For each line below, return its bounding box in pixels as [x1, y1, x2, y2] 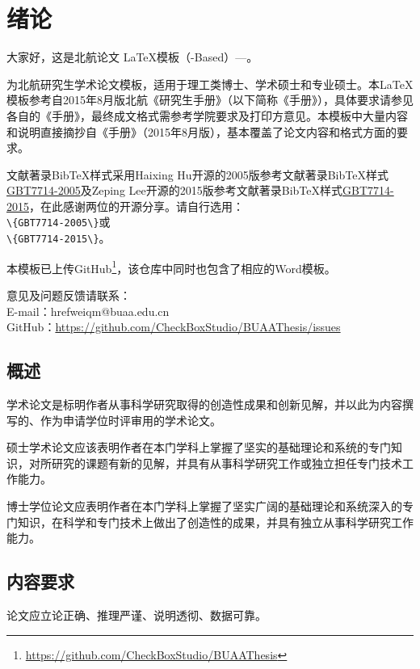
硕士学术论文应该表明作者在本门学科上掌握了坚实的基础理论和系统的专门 [6, 439, 391, 456]
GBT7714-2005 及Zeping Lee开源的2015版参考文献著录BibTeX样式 [6, 182, 342, 199]
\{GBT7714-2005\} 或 [6, 213, 111, 230]
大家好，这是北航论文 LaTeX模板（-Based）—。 [6, 48, 258, 65]
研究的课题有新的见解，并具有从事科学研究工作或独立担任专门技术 [51, 454, 402, 471]
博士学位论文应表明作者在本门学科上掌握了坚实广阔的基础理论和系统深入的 [6, 497, 402, 514]
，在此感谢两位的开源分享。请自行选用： [29, 197, 244, 214]
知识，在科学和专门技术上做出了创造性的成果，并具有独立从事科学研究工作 [17, 513, 414, 530]
